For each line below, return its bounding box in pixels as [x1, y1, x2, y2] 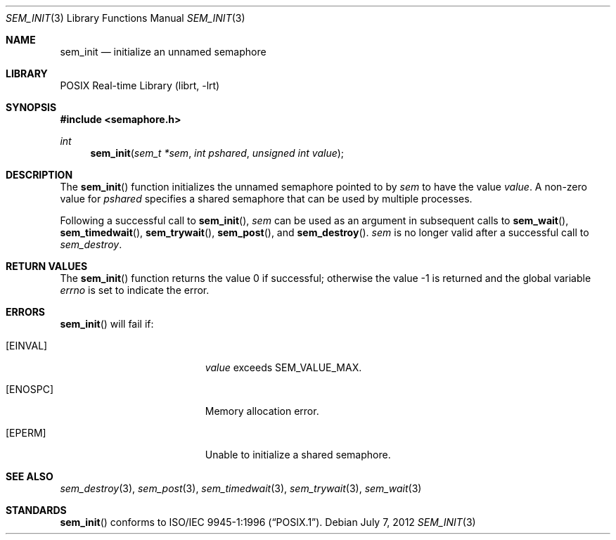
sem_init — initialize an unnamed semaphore [60, 46, 267, 58]
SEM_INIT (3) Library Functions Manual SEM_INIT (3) [6, 12, 245, 24]
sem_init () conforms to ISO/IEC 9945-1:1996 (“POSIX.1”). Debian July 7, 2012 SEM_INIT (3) [60, 516, 476, 528]
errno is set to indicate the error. [60, 284, 210, 296]
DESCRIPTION [6, 169, 73, 181]
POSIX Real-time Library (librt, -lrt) [60, 79, 220, 91]
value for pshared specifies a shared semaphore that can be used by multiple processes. [60, 193, 473, 205]
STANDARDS [6, 504, 67, 516]
